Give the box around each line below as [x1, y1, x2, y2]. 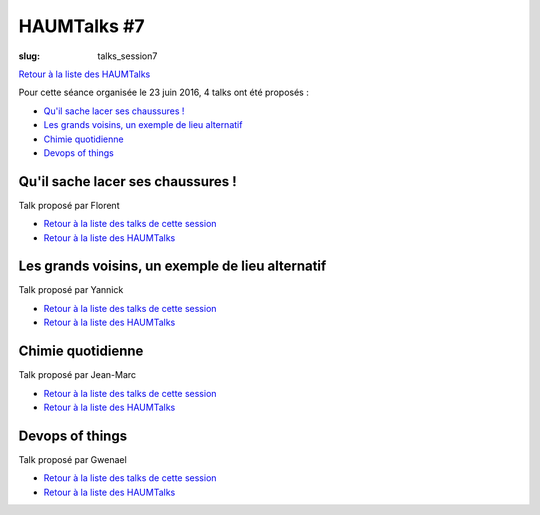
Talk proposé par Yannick [18, 284, 124, 296]
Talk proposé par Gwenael [18, 453, 127, 465]
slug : [18, 50, 40, 62]
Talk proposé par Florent [18, 199, 120, 211]
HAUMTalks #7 [18, 15, 145, 37]
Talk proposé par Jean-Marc [18, 369, 137, 381]
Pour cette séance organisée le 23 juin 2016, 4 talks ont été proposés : [18, 86, 309, 99]
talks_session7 [97, 50, 158, 62]
